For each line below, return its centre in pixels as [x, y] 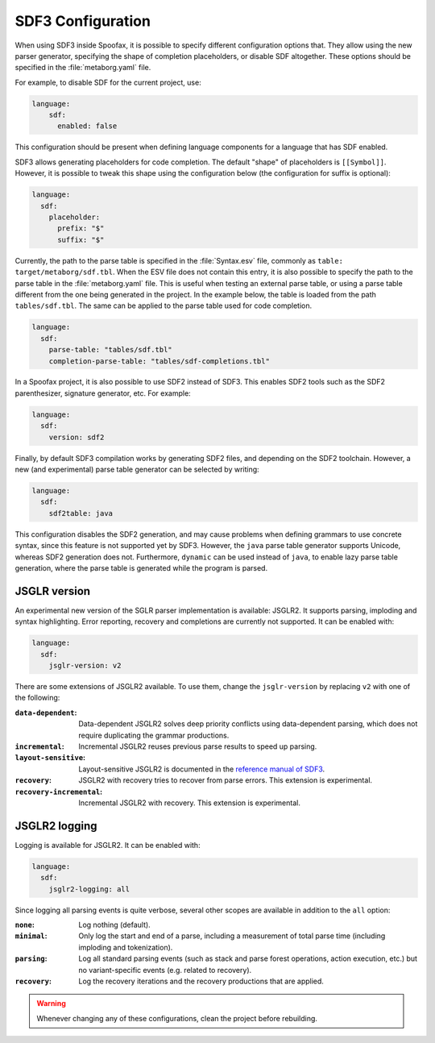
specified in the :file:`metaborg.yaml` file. [83, 68]
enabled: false [87, 126]
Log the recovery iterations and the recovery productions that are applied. [201, 981]
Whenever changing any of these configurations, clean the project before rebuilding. [177, 1018]
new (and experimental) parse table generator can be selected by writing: [137, 470]
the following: [37, 698]
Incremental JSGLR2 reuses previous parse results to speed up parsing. [198, 746]
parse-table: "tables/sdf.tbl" [110, 350]
